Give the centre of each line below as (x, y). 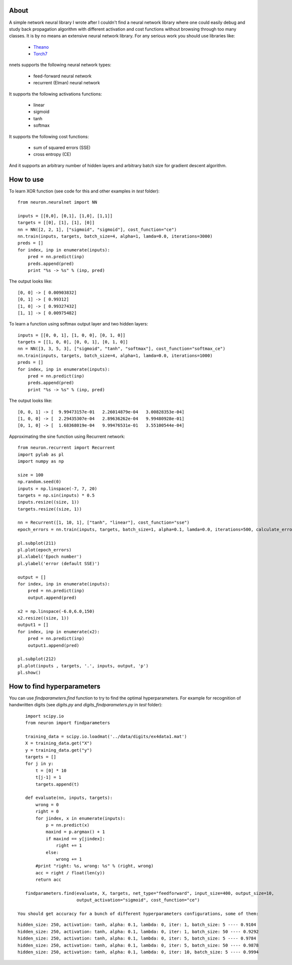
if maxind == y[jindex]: (75, 839)
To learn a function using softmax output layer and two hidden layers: (79, 324)
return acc (49, 880)
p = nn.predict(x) (68, 825)
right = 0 (47, 812)
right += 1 (69, 846)
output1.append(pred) (54, 645)
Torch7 (40, 54)
